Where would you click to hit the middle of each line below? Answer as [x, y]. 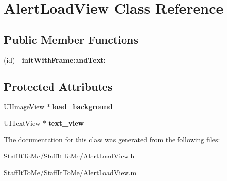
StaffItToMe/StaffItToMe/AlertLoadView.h [69, 156]
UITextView [22, 123]
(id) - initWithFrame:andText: [55, 59]
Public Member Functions [71, 39]
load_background [82, 106]
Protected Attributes [58, 86]
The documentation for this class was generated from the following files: [112, 139]
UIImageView [24, 106]
